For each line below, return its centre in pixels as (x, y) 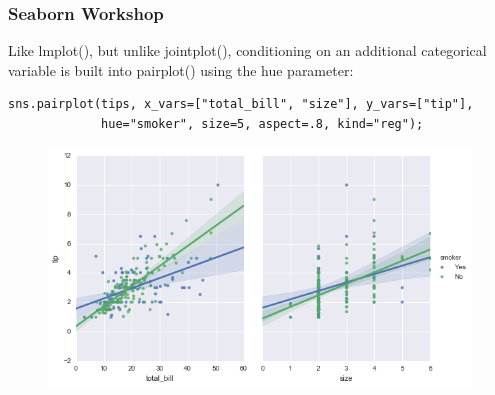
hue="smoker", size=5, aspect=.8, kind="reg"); (262, 124)
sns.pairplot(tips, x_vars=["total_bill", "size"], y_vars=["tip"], (241, 104)
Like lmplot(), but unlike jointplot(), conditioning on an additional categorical (247, 50)
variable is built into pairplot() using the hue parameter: (181, 69)
